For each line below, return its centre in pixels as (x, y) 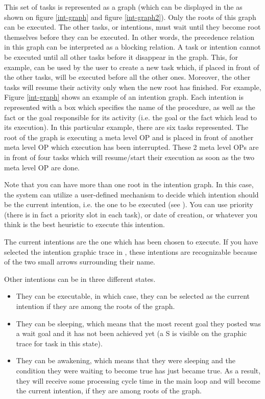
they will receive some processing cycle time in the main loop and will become (138, 380)
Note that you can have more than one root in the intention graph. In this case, (129, 184)
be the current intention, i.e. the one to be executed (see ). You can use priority (129, 204)
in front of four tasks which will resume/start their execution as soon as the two (129, 157)
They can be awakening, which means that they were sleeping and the (126, 360)
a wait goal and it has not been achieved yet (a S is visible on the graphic (131, 333)
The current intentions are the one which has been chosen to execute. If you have (131, 242)
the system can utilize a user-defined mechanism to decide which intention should (131, 194)
